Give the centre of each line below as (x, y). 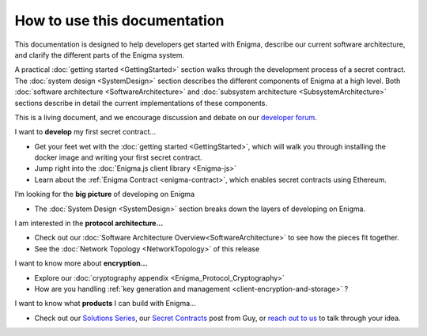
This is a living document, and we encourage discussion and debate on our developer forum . (166, 117)
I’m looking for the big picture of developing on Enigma (105, 194)
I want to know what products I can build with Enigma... (106, 304)
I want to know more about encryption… (81, 263)
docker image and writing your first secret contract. (119, 157)
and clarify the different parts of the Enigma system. (100, 55)
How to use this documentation (119, 21)
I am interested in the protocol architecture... (89, 223)
